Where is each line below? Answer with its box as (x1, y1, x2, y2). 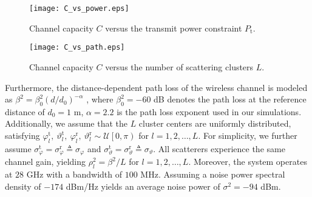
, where (86, 93, 114, 105)
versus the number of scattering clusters (105, 60, 254, 73)
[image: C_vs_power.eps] (29, 4, 129, 13)
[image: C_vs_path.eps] (29, 43, 125, 52)
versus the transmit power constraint (105, 21, 242, 34)
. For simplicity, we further (198, 129, 297, 142)
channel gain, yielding (5, 155, 86, 168)
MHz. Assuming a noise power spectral (140, 168, 285, 181)
